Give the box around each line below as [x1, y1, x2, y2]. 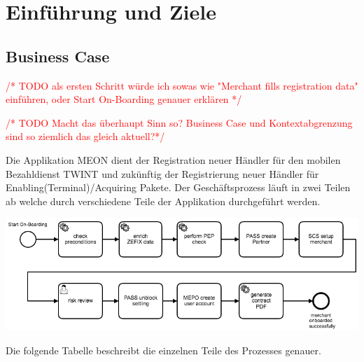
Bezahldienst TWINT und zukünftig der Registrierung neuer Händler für [6, 166, 319, 181]
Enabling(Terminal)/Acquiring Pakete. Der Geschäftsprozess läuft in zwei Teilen [6, 180, 351, 195]
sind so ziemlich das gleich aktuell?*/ [6, 129, 165, 144]
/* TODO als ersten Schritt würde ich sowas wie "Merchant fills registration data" [6, 78, 358, 92]
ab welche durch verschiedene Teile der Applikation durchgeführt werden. [6, 193, 321, 208]
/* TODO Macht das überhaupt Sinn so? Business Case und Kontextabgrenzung [6, 115, 353, 130]
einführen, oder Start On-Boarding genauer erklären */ [6, 92, 242, 106]
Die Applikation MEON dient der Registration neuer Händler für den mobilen [6, 152, 341, 167]
